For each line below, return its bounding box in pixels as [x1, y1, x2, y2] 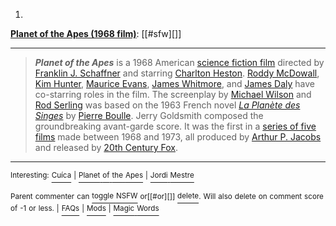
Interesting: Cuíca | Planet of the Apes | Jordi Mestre [10, 170, 195, 180]
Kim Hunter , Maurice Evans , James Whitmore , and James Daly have [34, 78, 316, 89]
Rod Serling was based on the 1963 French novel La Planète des [34, 99, 301, 111]
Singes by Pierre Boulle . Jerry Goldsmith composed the [34, 110, 264, 121]
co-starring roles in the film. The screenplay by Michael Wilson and [34, 89, 312, 100]
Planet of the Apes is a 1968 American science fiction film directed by [34, 57, 325, 68]
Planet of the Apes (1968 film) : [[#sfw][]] [10, 28, 182, 39]
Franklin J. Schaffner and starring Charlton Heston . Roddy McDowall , [34, 67, 320, 79]
